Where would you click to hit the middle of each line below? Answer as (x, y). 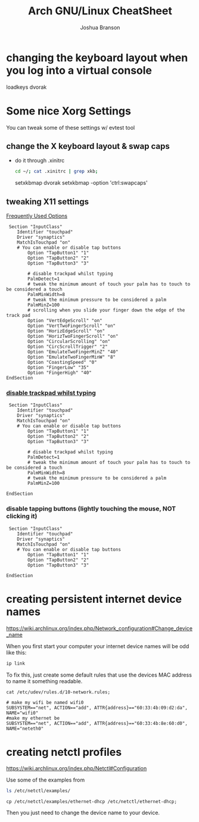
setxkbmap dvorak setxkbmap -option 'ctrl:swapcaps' (81, 183)
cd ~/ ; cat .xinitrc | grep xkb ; (56, 172)
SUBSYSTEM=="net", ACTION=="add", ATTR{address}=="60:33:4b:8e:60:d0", (97, 723)
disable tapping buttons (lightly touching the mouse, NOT (91, 509)
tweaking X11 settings (48, 202)
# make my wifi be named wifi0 (45, 702)
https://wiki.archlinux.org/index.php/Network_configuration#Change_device (99, 628)
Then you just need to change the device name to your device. (83, 813)
